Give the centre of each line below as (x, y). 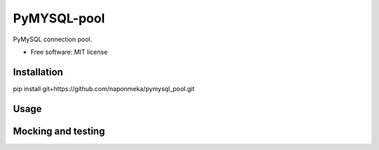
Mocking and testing (59, 131)
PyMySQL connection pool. (53, 39)
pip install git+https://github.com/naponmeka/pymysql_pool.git (104, 88)
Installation (38, 72)
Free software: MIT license (69, 52)
